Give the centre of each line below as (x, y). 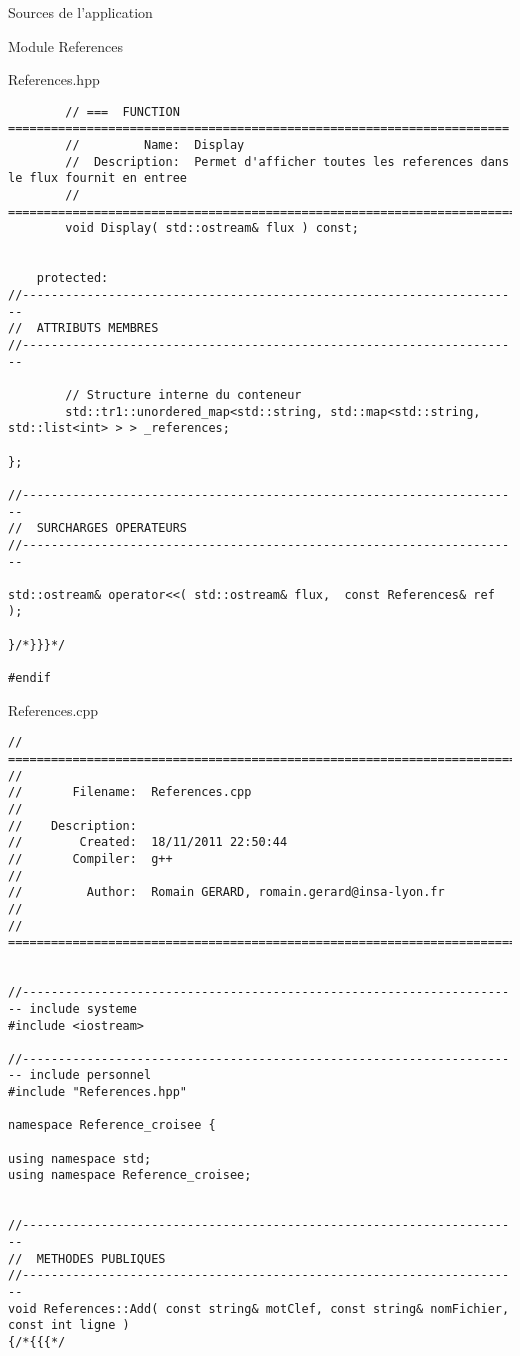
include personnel (90, 1075)
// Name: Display (155, 145)
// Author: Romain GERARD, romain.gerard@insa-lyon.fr (226, 892)
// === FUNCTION (122, 111)
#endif (29, 678)
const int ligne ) (69, 1325)
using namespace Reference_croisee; (130, 1175)
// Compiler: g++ (90, 858)
